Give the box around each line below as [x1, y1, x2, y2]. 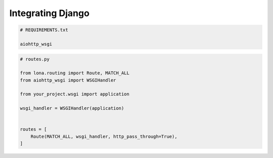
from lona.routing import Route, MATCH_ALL [20, 70, 130, 76]
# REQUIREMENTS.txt [20, 27, 68, 33]
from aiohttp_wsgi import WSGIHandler [20, 77, 116, 83]
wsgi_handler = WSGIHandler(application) [20, 106, 124, 111]
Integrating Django [9, 8, 89, 19]
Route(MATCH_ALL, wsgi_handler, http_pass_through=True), [30, 133, 177, 139]
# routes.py [20, 56, 50, 62]
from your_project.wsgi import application [20, 91, 130, 97]
